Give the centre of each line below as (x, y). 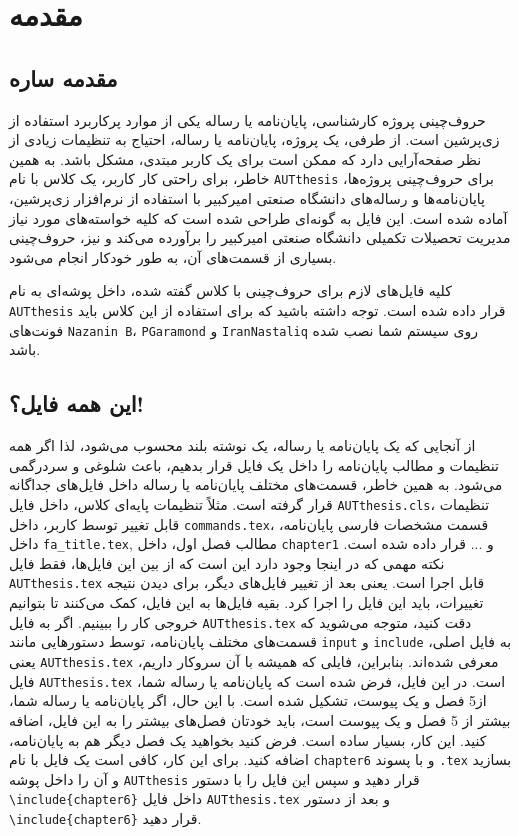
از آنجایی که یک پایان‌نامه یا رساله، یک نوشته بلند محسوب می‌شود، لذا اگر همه (242, 445)
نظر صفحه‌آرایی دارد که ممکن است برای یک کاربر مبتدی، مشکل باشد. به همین (245, 158)
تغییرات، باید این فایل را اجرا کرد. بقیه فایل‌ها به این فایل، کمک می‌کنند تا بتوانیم (246, 602)
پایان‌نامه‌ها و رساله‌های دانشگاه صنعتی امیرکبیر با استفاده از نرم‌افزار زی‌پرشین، (247, 198)
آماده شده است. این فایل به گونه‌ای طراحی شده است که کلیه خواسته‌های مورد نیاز (258, 217)
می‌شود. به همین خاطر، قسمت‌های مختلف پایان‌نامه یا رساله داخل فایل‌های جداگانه (256, 484)
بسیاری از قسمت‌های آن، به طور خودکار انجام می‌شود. (173, 256)
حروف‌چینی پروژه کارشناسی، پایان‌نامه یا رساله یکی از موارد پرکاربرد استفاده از (247, 119)
